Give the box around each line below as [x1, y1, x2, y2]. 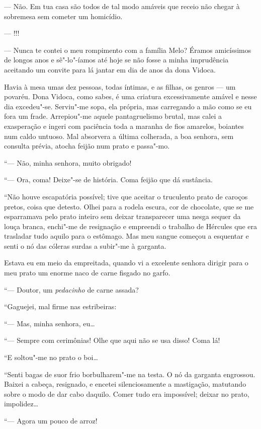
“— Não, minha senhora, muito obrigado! [4, 157, 132, 168]
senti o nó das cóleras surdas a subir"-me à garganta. [4, 240, 166, 251]
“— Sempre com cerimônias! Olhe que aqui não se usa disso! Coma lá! [4, 335, 220, 345]
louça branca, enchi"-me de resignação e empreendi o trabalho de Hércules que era [4, 221, 257, 231]
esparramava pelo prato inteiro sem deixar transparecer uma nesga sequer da [4, 211, 241, 222]
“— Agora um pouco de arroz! [4, 415, 98, 425]
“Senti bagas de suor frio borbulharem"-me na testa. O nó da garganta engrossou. [4, 369, 255, 379]
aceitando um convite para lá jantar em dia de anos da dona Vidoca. [4, 64, 216, 75]
